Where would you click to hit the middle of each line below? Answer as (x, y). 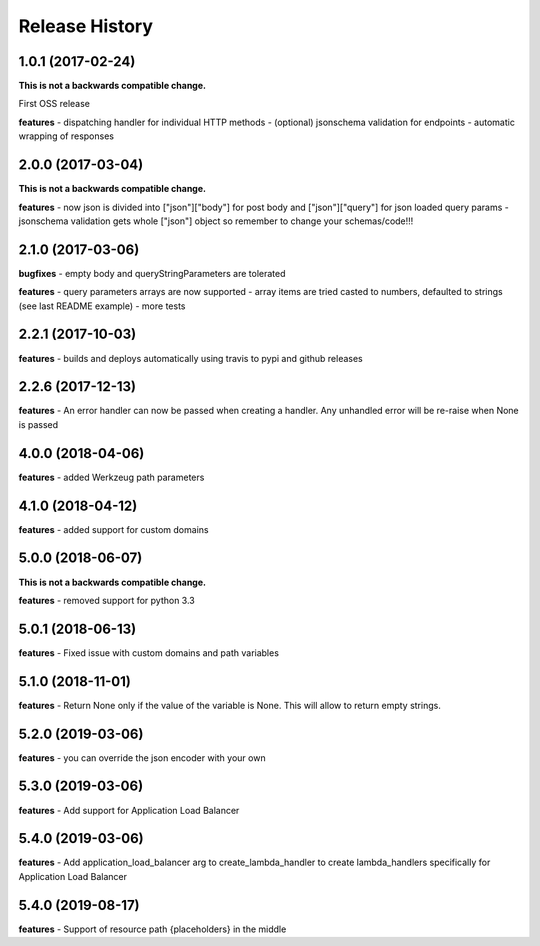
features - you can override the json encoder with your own (142, 757)
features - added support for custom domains (113, 529)
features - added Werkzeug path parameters (111, 477)
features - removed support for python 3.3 (106, 600)
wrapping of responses (66, 136)
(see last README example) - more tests (102, 306)
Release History (86, 26)
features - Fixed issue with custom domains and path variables (149, 652)
